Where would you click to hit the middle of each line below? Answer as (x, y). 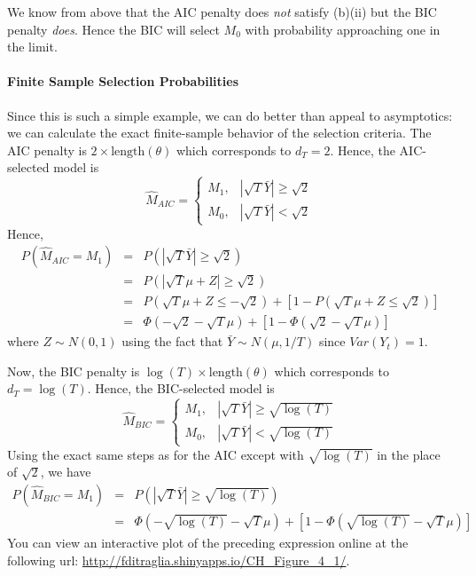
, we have (66, 472)
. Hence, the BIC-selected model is (181, 388)
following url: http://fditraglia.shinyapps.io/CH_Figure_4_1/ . (179, 560)
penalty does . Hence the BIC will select (113, 29)
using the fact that (172, 341)
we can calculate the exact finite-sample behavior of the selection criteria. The (219, 133)
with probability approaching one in (343, 29)
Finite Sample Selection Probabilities (123, 81)
